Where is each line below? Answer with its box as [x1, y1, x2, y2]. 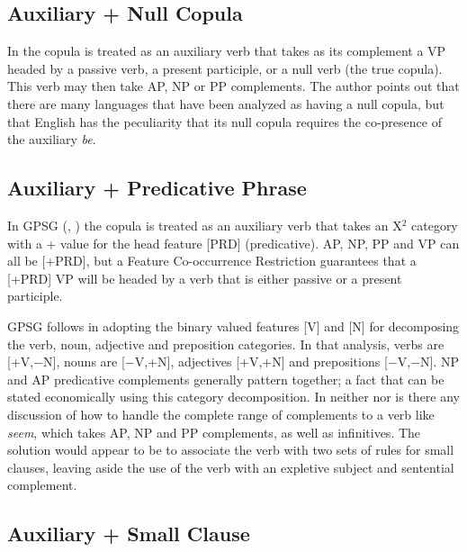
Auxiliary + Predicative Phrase [7, 174, 307, 202]
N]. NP [420, 352, 460, 371]
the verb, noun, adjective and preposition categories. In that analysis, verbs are [7, 334, 445, 353]
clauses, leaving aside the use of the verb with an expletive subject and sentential [7, 457, 454, 476]
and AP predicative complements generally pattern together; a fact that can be [7, 369, 445, 388]
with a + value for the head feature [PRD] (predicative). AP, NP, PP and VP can [7, 233, 460, 252]
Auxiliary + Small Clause [7, 520, 250, 547]
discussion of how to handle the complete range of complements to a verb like [7, 404, 435, 423]
